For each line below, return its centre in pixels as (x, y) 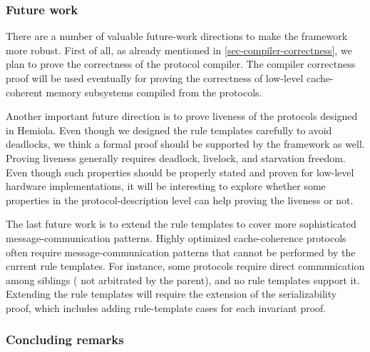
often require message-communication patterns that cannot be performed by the (181, 252)
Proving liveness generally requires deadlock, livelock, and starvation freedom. (176, 157)
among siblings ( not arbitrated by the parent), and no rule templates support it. (183, 280)
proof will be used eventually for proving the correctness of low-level (155, 78)
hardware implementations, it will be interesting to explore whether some (166, 186)
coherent (24, 92)
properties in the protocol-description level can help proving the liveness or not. (180, 200)
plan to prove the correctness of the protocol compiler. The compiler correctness (181, 64)
